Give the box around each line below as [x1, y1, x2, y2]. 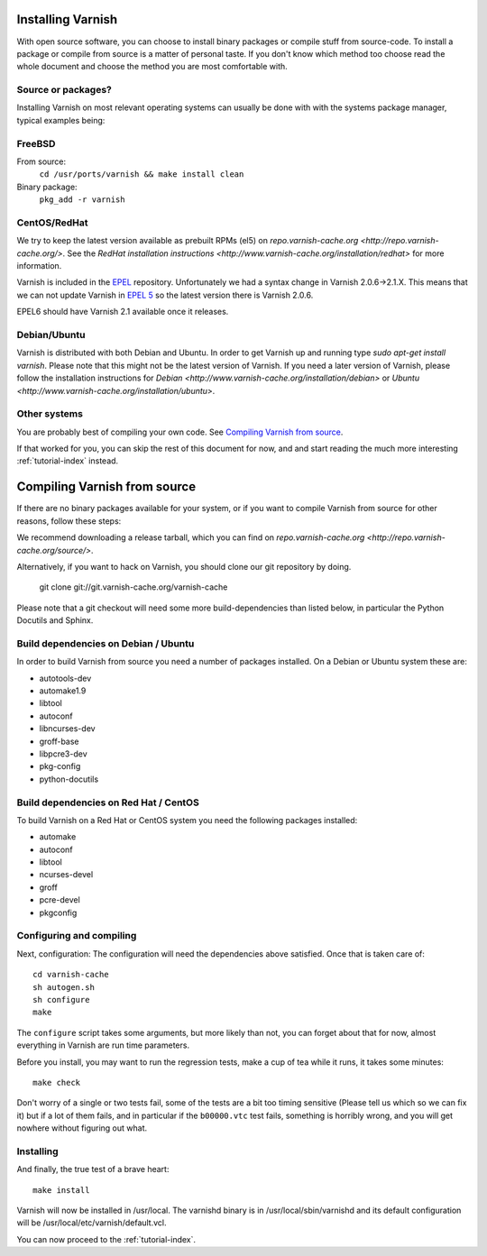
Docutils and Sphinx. [16, 615, 94, 626]
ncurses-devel [39, 869, 94, 880]
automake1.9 [39, 685, 87, 696]
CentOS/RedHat [16, 216, 89, 229]
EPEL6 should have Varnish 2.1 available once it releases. [16, 307, 229, 317]
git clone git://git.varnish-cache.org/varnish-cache [39, 582, 228, 592]
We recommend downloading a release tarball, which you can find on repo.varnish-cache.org [16, 532, 365, 543]
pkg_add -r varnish [39, 195, 125, 205]
